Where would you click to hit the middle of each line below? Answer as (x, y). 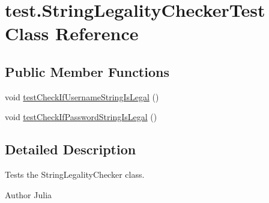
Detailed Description (71, 149)
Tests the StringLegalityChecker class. (75, 174)
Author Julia (29, 194)
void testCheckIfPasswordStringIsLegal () (81, 117)
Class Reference (72, 33)
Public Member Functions (87, 71)
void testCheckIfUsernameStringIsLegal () (82, 96)
